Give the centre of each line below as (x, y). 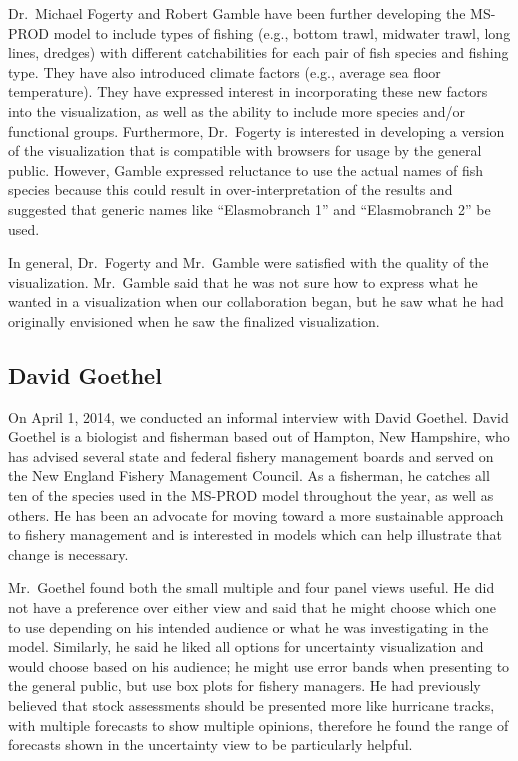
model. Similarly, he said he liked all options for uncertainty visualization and (246, 646)
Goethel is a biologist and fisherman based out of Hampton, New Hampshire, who (259, 436)
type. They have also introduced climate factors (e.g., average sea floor (224, 71)
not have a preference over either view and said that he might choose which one (252, 607)
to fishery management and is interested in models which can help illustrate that (255, 534)
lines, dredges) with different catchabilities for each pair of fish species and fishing (258, 52)
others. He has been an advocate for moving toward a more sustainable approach (256, 514)
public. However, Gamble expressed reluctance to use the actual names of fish (245, 169)
